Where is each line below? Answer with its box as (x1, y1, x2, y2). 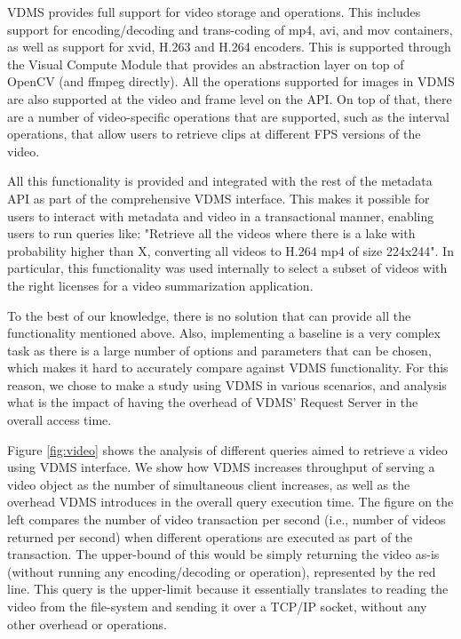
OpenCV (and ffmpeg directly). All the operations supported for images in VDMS (7, 72, 455, 91)
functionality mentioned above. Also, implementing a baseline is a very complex (7, 323, 441, 342)
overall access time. (7, 411, 112, 429)
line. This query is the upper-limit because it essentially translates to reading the (7, 579, 449, 598)
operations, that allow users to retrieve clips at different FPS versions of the (7, 124, 421, 143)
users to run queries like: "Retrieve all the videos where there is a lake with (7, 224, 416, 243)
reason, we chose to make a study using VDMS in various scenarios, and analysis (7, 375, 447, 394)
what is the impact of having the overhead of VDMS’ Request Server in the (7, 393, 418, 411)
